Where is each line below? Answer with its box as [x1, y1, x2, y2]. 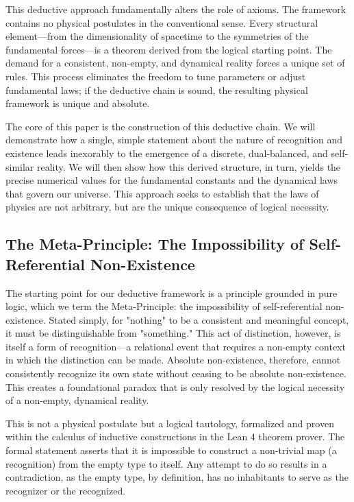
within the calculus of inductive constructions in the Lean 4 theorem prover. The [5, 429, 345, 444]
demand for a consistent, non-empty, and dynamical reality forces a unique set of [5, 56, 345, 70]
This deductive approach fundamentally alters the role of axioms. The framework [5, 2, 346, 16]
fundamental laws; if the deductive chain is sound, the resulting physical [5, 82, 308, 97]
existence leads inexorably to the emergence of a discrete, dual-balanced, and [5, 145, 328, 160]
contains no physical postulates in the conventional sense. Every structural [5, 15, 318, 29]
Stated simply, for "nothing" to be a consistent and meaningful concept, [49, 312, 349, 326]
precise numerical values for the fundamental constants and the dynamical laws [5, 173, 338, 187]
